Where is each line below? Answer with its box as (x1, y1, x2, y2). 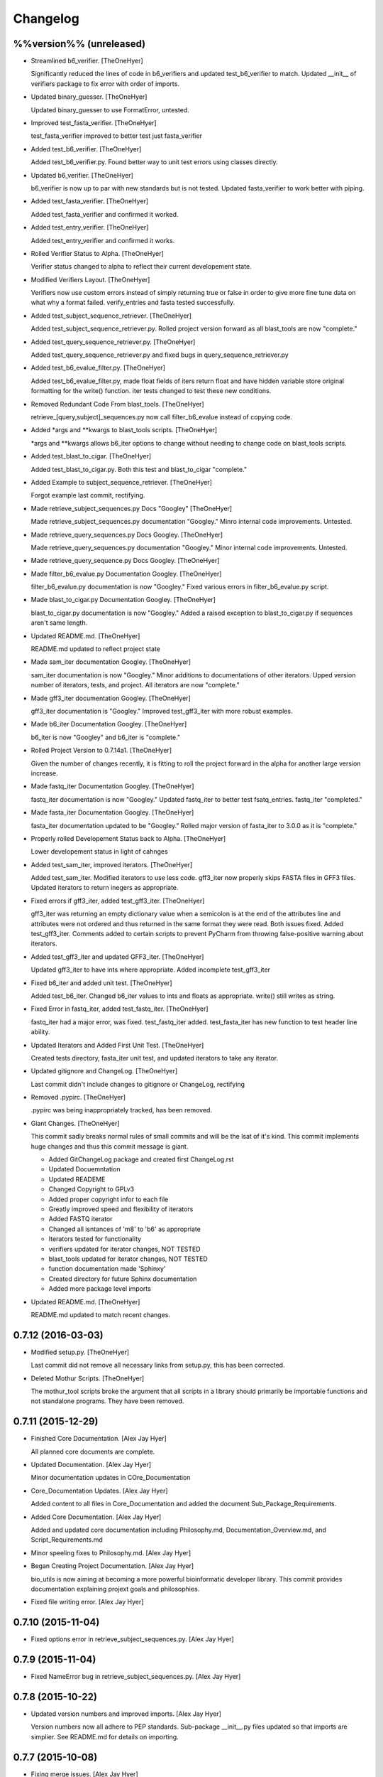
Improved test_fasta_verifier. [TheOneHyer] (30, 119, 157, 127)
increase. (30, 768, 58, 778)
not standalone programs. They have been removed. (30, 1397, 184, 1405)
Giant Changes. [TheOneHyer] (30, 1119, 120, 1127)
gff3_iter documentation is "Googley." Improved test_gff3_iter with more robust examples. (30, 707, 293, 715)
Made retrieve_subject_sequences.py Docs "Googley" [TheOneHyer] (30, 504, 233, 512)
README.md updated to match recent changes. (30, 1310, 170, 1319)
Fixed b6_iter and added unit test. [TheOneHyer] (30, 978, 172, 987)
